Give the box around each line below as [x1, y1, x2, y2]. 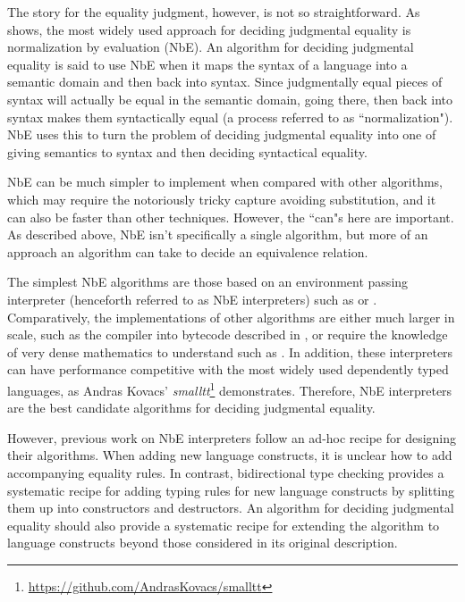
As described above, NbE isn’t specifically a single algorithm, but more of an [7, 225, 428, 244]
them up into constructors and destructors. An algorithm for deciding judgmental [7, 498, 454, 517]
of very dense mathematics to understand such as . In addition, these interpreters [7, 342, 453, 361]
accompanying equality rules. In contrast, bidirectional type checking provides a [7, 463, 444, 481]
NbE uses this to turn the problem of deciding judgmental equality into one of [7, 125, 436, 144]
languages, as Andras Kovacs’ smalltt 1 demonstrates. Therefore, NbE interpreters [7, 378, 452, 399]
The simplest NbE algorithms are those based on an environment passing [7, 272, 409, 291]
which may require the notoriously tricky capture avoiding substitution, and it [7, 189, 436, 208]
